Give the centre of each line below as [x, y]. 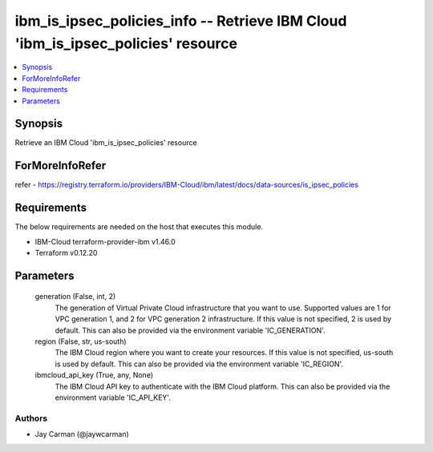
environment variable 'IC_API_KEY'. [113, 398]
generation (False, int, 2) [75, 297]
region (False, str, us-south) [81, 341]
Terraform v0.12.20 [66, 253]
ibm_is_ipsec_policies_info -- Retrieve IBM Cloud [181, 21]
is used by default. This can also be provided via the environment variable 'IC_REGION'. [199, 364]
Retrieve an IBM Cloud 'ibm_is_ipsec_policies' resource [106, 143]
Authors [31, 418]
